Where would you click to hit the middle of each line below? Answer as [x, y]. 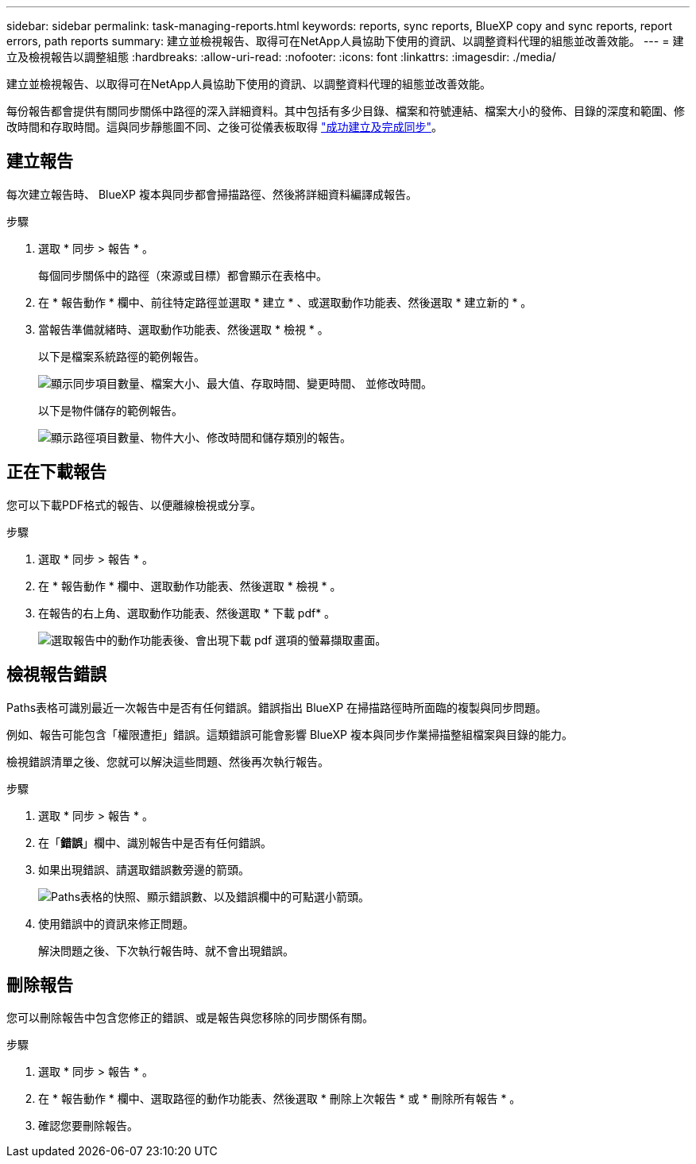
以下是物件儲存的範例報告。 [110, 410]
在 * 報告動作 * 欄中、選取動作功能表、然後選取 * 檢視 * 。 [190, 586]
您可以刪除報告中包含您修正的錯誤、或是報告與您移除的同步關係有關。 [190, 1018]
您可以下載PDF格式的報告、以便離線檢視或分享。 [134, 505]
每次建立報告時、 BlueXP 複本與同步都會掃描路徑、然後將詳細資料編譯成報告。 [212, 194]
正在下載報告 [56, 472]
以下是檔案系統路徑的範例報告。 [122, 356]
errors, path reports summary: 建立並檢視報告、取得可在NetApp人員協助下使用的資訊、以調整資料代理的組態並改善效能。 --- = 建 [345, 41]
